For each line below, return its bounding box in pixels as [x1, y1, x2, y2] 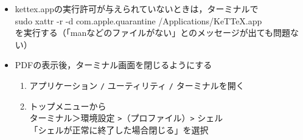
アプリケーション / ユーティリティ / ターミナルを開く [29, 79, 245, 91]
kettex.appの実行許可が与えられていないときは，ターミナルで [15, 2, 259, 15]
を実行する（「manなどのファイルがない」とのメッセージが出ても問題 [15, 26, 291, 39]
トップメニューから [29, 99, 106, 112]
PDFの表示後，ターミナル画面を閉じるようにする [15, 58, 212, 71]
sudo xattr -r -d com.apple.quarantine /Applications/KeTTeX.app [15, 14, 262, 27]
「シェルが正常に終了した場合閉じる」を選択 [29, 123, 209, 136]
